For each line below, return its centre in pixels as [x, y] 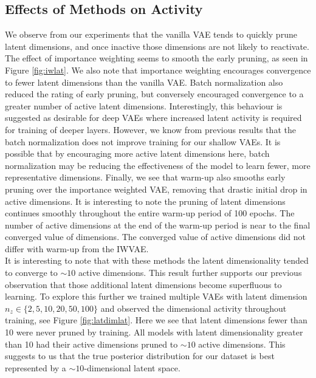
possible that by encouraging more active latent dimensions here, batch [137, 153]
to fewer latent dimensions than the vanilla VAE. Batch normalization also [144, 82]
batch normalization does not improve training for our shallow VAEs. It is [143, 141]
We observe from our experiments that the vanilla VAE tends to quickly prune [151, 34]
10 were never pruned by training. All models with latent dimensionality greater [154, 332]
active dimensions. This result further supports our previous [190, 273]
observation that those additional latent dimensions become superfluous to [143, 284]
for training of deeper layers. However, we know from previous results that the [150, 129]
